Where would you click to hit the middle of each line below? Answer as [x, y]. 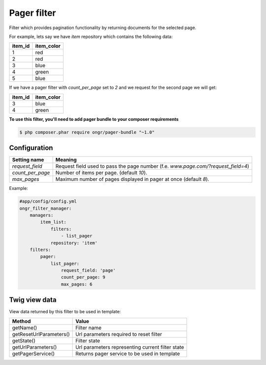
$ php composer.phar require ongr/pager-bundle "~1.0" [87, 132]
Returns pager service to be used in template [128, 354]
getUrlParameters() [34, 347]
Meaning [66, 160]
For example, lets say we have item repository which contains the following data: [91, 36]
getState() [24, 340]
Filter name [89, 328]
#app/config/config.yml [48, 201]
